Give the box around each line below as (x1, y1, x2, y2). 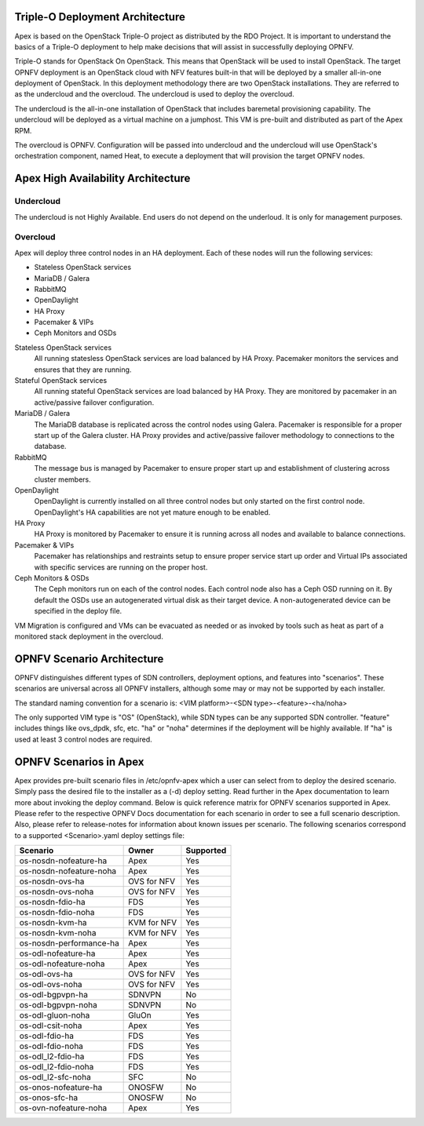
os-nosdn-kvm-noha (19, 927, 97, 938)
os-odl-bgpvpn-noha (19, 1000, 97, 1011)
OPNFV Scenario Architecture (14, 652, 164, 665)
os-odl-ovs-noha (19, 979, 82, 990)
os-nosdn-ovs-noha (19, 887, 94, 898)
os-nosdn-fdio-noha (19, 907, 95, 918)
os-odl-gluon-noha (19, 1010, 90, 1021)
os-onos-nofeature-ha (19, 1082, 103, 1093)
